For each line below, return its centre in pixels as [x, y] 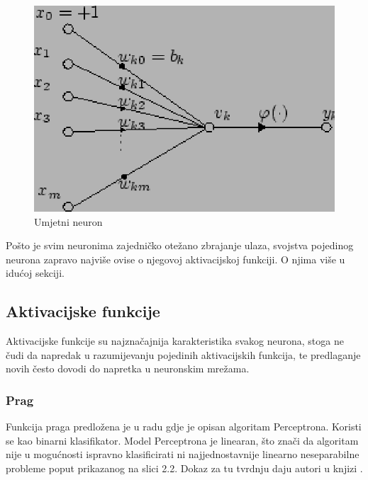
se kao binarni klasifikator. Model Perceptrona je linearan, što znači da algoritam [182, 440]
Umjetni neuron [68, 221]
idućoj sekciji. [35, 273]
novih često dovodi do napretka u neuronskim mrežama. [128, 368]
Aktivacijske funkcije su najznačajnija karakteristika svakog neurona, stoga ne [175, 341]
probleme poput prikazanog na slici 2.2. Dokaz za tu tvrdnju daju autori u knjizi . [184, 468]
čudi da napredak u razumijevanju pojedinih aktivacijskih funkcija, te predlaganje [183, 354]
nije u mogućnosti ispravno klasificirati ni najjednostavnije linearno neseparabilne [183, 454]
